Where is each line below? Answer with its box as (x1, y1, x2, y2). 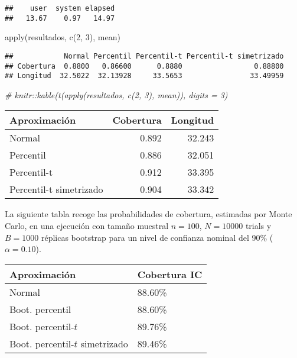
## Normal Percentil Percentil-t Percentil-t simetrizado (5, 51, 284, 60)
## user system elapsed (5, 4, 115, 12)
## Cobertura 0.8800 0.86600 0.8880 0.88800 (5, 62, 284, 70)
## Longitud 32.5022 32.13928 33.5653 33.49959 (5, 72, 284, 80)
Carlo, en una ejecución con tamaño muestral (5, 220, 169, 232)
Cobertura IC (137, 267, 203, 281)
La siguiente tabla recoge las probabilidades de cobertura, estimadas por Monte (5, 208, 292, 220)
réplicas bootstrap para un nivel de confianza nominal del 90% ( (41, 231, 273, 243)
